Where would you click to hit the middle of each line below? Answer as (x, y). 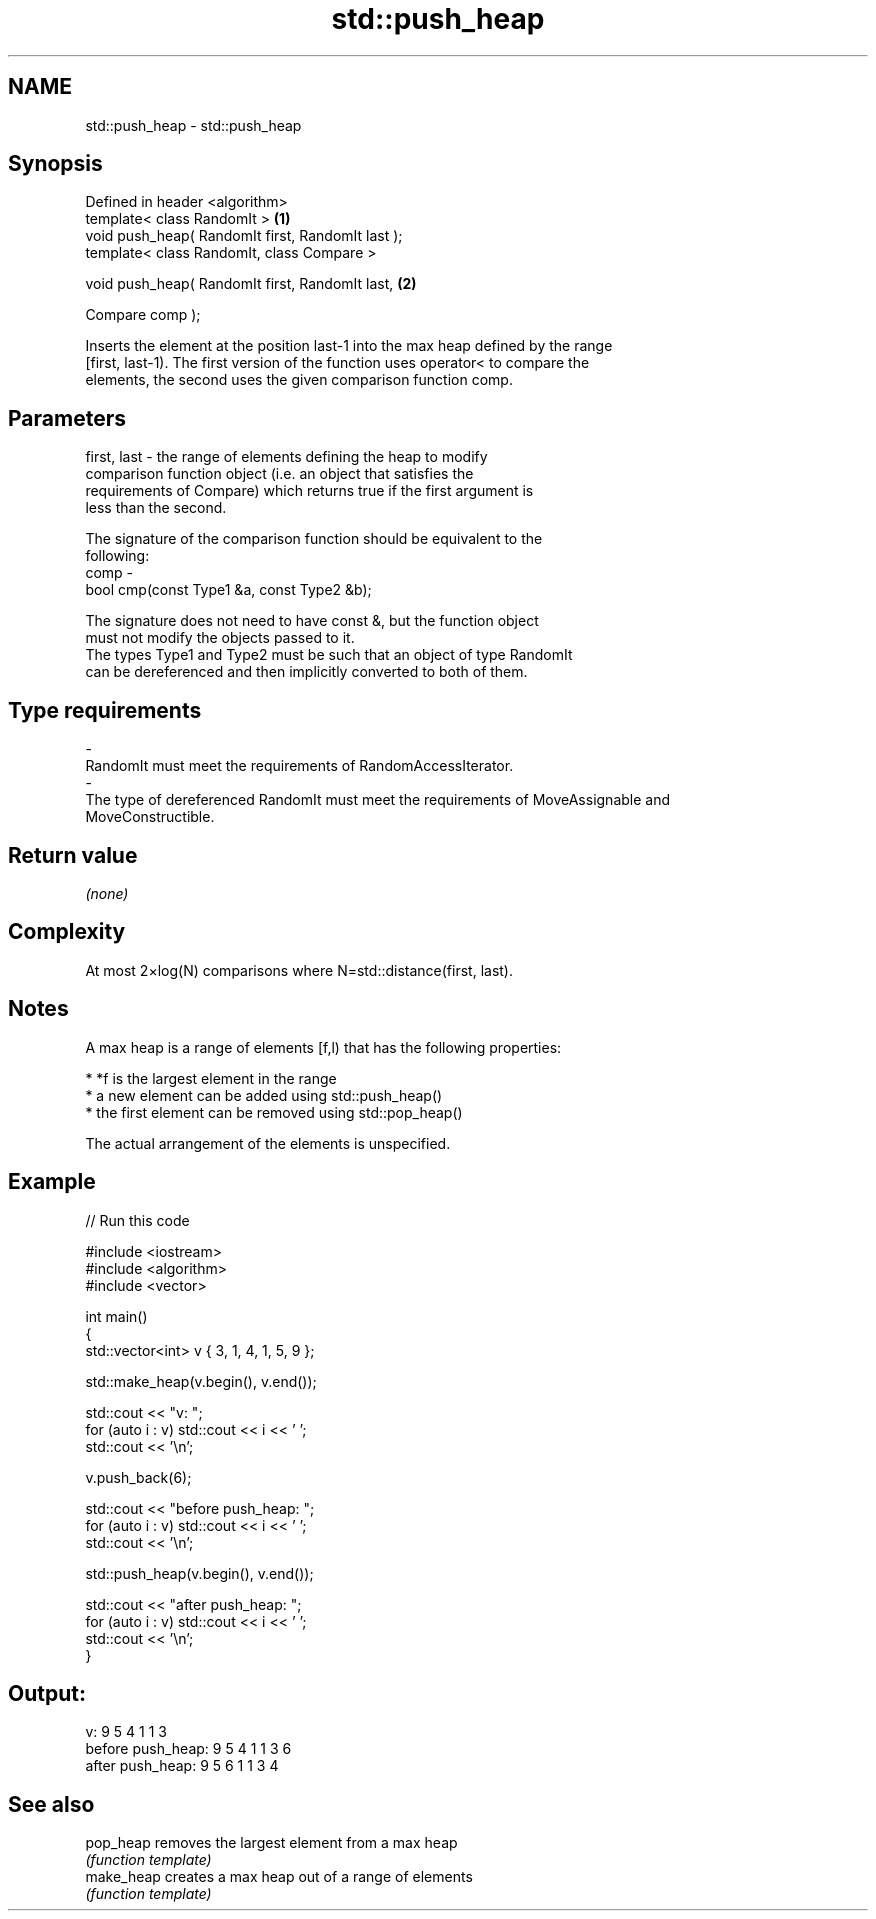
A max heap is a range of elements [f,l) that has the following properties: (323, 1047)
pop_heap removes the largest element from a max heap (271, 1843)
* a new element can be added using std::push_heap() (264, 1095)
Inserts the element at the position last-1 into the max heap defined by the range (349, 346)
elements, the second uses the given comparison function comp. (299, 380)
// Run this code (137, 1220)
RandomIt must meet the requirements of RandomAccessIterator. (299, 766)
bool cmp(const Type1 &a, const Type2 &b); (228, 590)
